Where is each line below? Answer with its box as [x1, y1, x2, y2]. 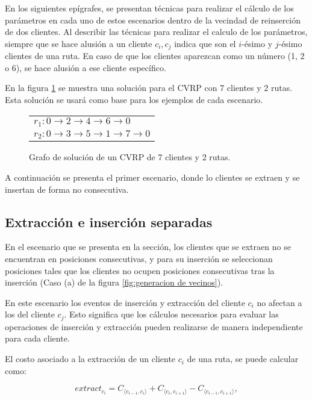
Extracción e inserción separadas [5, 212, 213, 231]
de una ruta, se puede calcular [187, 352, 299, 365]
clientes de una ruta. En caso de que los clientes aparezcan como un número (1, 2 [5, 49, 305, 62]
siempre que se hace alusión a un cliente [5, 37, 152, 49]
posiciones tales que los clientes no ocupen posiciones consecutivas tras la [5, 264, 275, 277]
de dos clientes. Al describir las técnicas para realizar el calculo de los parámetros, [5, 25, 308, 38]
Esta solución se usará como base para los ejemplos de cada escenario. [5, 93, 263, 106]
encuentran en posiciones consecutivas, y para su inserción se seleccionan [5, 252, 273, 265]
